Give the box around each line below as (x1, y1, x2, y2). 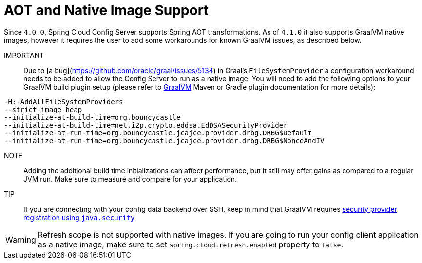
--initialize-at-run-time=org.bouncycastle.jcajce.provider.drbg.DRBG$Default (4, 129, 312, 137)
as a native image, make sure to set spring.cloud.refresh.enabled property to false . (38, 239, 343, 249)
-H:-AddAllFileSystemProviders (4, 97, 123, 106)
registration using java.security (23, 213, 135, 222)
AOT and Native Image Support (4, 2, 209, 19)
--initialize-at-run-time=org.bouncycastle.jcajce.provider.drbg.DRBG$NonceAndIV (4, 136, 325, 145)
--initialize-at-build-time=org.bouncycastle (4, 113, 181, 121)
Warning (5, 234, 36, 244)
